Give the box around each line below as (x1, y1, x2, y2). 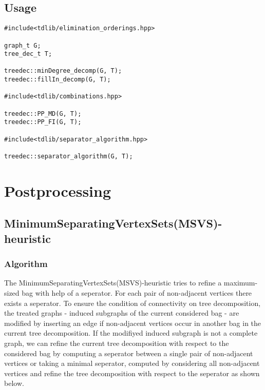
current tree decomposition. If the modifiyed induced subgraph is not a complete (4, 327, 258, 338)
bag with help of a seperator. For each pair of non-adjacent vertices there (22, 288, 252, 298)
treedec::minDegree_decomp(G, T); (4, 67, 122, 75)
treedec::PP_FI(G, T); (4, 118, 82, 126)
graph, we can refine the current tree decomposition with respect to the (4, 338, 229, 348)
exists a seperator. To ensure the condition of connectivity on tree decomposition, (4, 297, 261, 308)
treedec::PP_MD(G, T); (4, 110, 82, 117)
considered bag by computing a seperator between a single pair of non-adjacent (4, 347, 253, 358)
